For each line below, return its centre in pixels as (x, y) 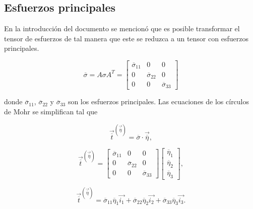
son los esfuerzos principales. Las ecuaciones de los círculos (159, 101)
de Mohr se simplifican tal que (51, 112)
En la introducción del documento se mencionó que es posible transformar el (122, 28)
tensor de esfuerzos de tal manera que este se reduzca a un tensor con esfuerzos (126, 38)
